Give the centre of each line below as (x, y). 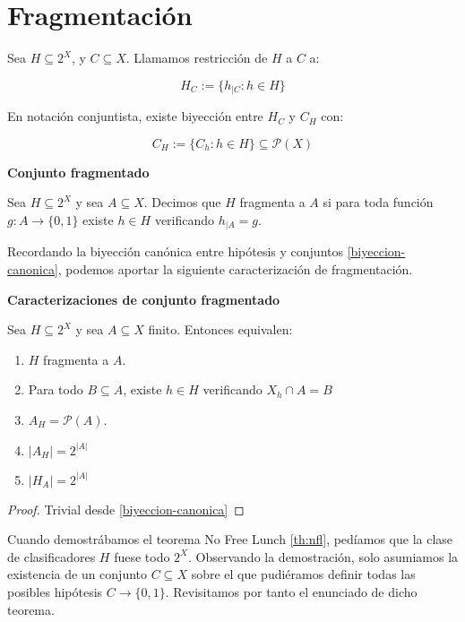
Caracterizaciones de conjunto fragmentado (144, 299)
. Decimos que (182, 202)
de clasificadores (52, 556)
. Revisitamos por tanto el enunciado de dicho (291, 591)
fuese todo (142, 556)
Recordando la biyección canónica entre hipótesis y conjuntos (176, 251)
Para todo (56, 389)
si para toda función (378, 202)
